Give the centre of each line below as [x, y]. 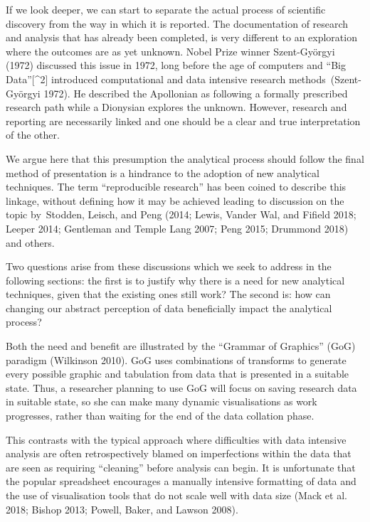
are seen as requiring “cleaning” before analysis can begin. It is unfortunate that [181, 467]
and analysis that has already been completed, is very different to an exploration [181, 37]
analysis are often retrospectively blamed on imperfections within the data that [179, 453]
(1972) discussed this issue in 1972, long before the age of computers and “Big [176, 65]
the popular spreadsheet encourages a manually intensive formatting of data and [181, 481]
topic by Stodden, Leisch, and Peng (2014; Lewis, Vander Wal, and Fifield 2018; [181, 214]
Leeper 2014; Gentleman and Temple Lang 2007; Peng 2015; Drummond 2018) [177, 228]
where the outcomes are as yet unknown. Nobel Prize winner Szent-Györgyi [170, 51]
